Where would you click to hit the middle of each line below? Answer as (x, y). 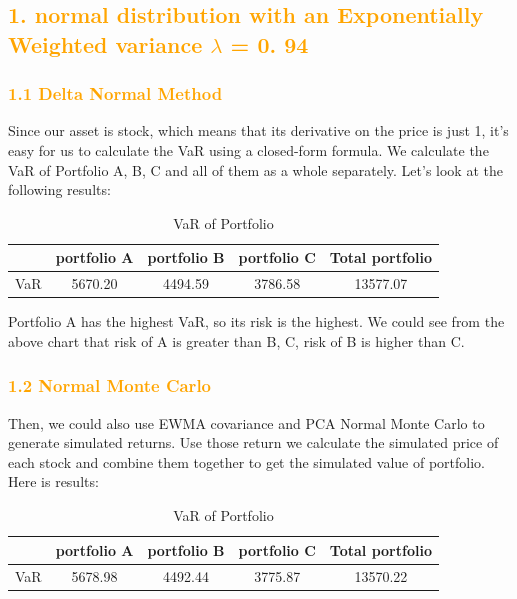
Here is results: (53, 481)
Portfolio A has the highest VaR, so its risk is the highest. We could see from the (256, 321)
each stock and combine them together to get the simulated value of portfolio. (246, 461)
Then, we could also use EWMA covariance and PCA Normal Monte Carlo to (246, 422)
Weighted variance (105, 43)
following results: (59, 189)
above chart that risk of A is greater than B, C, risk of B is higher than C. (236, 340)
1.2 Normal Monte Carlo (110, 385)
